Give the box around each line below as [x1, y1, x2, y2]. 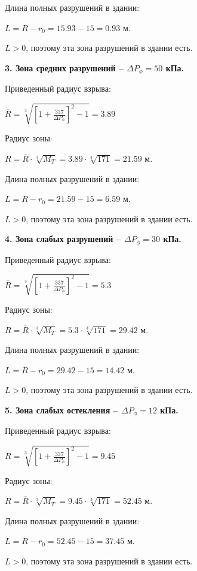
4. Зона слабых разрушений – [5, 232, 121, 245]
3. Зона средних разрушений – [5, 61, 124, 74]
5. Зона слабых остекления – [5, 403, 118, 416]
